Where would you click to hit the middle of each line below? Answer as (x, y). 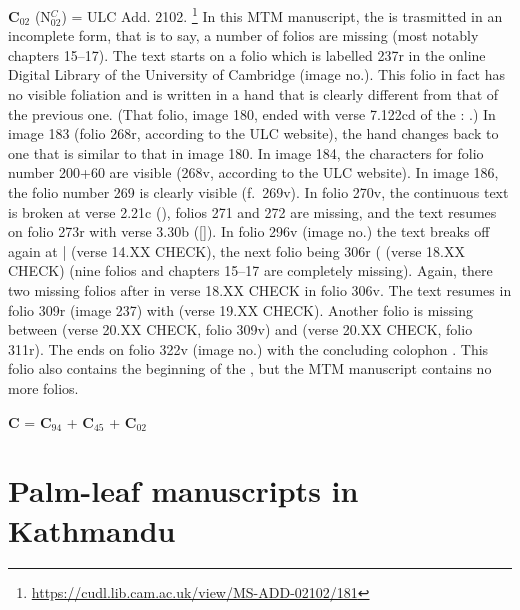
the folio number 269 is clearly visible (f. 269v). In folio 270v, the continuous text (258, 192)
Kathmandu (92, 529)
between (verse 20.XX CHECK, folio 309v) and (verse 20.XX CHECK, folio (240, 329)
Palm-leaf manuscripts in (183, 490)
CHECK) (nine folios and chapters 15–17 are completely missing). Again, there (250, 270)
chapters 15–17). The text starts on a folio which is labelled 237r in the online (247, 54)
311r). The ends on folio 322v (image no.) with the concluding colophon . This (248, 348)
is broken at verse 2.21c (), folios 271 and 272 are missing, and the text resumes (252, 211)
